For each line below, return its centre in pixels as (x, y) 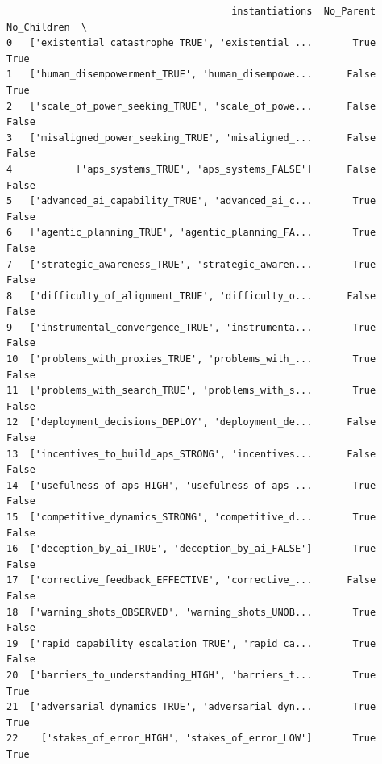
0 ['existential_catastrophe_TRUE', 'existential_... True (191, 43)
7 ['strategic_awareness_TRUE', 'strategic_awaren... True (191, 264)
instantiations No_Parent (304, 11)
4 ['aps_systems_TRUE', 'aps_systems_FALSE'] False (191, 169)
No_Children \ (47, 27)
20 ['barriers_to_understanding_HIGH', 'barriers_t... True (191, 675)
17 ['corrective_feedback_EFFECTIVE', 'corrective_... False (191, 580)
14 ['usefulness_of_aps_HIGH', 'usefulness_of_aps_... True (191, 485)
